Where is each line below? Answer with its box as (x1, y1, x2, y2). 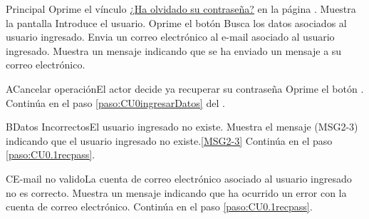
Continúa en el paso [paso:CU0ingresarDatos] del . (6, 95, 225, 110)
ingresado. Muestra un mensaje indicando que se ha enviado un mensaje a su (6, 43, 342, 58)
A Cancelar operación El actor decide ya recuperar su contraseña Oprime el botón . (6, 81, 364, 96)
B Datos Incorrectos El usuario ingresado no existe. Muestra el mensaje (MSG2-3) (6, 119, 358, 134)
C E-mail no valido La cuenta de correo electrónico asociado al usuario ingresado (6, 170, 352, 185)
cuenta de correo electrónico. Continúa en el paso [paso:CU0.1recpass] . (6, 199, 313, 214)
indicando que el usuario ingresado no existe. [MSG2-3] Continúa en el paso (6, 133, 333, 148)
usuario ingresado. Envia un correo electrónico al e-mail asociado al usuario (6, 29, 335, 44)
